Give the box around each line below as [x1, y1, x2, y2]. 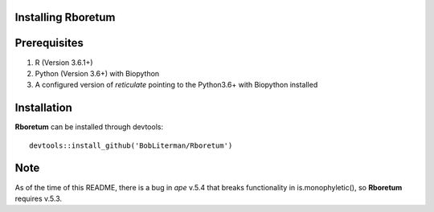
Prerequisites [14, 36, 84, 50]
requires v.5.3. [14, 194, 63, 203]
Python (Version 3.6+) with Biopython [35, 68, 160, 78]
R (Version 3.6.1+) [35, 57, 93, 67]
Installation [14, 101, 72, 115]
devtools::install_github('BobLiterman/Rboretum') [29, 141, 233, 150]
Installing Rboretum [14, 10, 116, 24]
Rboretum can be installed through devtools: [14, 122, 164, 132]
